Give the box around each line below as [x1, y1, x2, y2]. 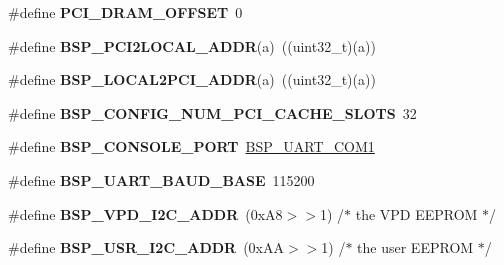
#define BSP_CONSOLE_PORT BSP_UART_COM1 [8, 136, 375, 157]
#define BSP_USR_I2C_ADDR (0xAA [8, 237, 285, 258]
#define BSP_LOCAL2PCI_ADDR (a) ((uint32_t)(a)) [8, 69, 376, 90]
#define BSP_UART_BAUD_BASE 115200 [8, 169, 315, 190]
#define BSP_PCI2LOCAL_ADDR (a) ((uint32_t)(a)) [8, 35, 376, 56]
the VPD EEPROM [355, 203, 478, 224]
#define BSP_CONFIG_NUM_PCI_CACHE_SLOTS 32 [8, 102, 417, 123]
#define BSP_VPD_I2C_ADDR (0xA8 [8, 203, 283, 224]
